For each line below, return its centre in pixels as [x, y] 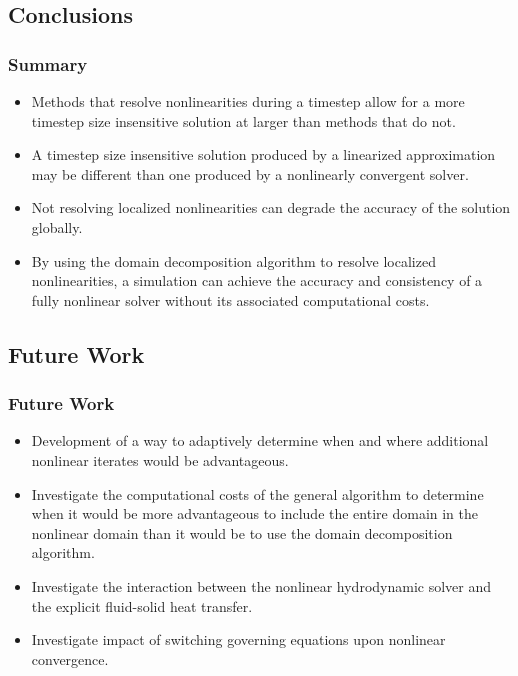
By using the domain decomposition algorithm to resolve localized [233, 260]
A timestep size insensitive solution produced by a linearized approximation [263, 154]
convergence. [70, 658]
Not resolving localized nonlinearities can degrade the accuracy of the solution [271, 207]
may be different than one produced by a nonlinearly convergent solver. [250, 173]
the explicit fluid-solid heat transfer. [142, 605]
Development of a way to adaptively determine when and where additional [260, 440]
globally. [57, 226]
